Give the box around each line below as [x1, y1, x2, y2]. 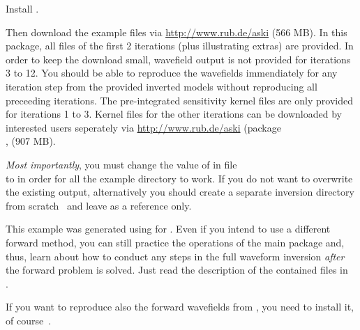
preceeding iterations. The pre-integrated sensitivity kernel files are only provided [6, 93, 353, 107]
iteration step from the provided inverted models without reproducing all [6, 79, 317, 93]
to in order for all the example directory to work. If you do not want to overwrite [6, 171, 353, 185]
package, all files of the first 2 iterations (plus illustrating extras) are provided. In [6, 38, 354, 53]
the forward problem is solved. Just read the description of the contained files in [6, 262, 348, 277]
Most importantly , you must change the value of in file [6, 157, 237, 171]
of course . [6, 313, 52, 327]
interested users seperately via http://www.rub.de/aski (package [6, 120, 281, 134]
